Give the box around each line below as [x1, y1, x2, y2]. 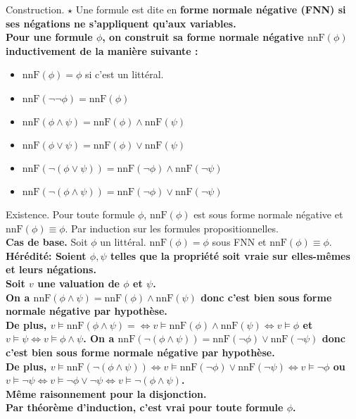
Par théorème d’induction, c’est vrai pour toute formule [6, 400, 284, 415]
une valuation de [37, 275, 120, 290]
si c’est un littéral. [85, 67, 164, 82]
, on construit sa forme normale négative [102, 30, 304, 44]
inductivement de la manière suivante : [6, 43, 198, 58]
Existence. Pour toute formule [6, 206, 135, 221]
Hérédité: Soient [6, 248, 87, 263]
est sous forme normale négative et [193, 206, 343, 221]
